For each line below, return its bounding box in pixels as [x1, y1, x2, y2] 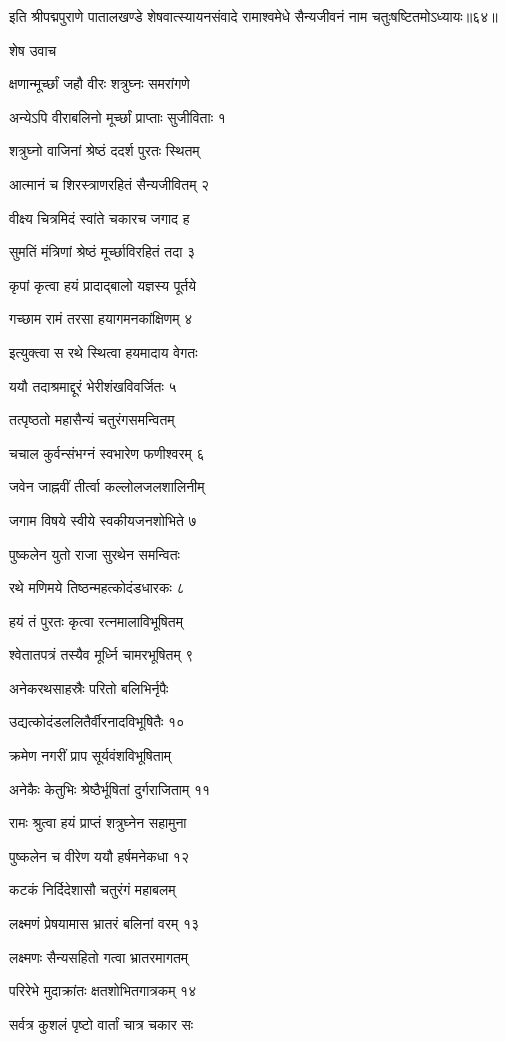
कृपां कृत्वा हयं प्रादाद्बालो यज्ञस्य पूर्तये [9, 274, 197, 295]
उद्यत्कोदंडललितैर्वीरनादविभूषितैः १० [9, 711, 185, 732]
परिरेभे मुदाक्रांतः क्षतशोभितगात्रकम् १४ [9, 980, 197, 1001]
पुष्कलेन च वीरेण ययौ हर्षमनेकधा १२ [9, 845, 189, 866]
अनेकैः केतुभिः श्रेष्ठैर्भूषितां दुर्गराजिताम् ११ [9, 778, 211, 799]
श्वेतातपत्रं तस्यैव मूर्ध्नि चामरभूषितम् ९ [9, 644, 194, 665]
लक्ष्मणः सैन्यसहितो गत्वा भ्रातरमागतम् [9, 946, 189, 967]
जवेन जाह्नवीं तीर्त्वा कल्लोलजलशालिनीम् [9, 476, 205, 497]
